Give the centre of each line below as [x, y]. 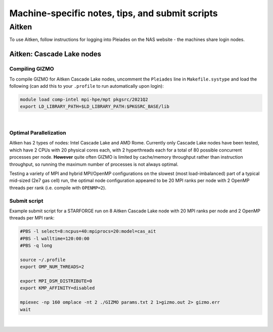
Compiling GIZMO [32, 69]
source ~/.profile [43, 260]
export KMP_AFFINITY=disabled [57, 288]
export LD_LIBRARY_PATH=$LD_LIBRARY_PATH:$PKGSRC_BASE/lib [95, 107]
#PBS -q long [36, 246]
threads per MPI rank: [32, 218]
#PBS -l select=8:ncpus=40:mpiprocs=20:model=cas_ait [88, 231]
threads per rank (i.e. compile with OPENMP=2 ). [58, 188]
